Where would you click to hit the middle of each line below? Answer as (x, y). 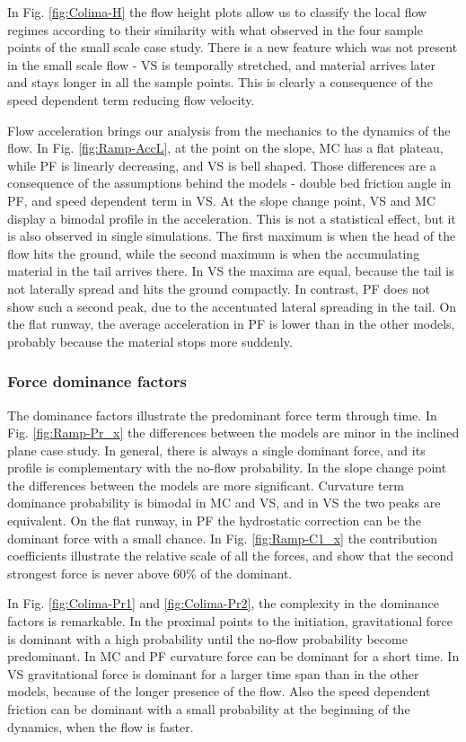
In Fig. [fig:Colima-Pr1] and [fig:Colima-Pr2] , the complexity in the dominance (224, 603)
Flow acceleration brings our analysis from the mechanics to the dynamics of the (229, 130)
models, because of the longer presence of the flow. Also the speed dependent (219, 691)
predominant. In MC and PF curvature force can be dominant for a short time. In (233, 656)
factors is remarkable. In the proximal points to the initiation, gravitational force (230, 621)
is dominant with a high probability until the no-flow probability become (207, 638)
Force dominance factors (97, 381)
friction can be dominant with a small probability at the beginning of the (209, 709)
